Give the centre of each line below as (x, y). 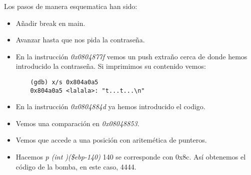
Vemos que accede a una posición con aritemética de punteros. (111, 140)
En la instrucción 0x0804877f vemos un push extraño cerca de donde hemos (131, 56)
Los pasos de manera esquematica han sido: (71, 6)
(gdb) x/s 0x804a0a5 (64, 82)
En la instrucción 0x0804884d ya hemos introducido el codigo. (110, 106)
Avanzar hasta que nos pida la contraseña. (80, 40)
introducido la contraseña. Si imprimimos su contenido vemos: (111, 66)
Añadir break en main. (50, 23)
